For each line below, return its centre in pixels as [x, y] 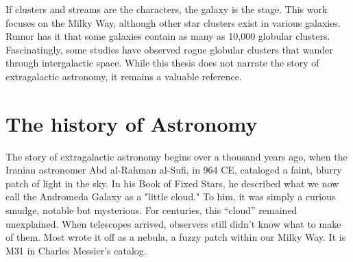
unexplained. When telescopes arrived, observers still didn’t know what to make [173, 223]
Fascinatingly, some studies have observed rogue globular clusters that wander [169, 49]
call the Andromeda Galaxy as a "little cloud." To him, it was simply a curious [171, 196]
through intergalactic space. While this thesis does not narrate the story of [162, 63]
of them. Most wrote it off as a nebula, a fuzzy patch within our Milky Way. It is [176, 237]
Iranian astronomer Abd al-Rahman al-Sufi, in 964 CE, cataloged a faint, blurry [174, 170]
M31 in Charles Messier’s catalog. [76, 250]
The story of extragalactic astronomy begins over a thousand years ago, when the [176, 156]
